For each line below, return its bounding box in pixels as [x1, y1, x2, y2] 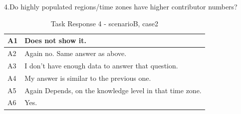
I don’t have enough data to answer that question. [24, 60, 178, 70]
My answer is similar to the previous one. [24, 72, 151, 83]
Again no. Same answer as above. [24, 48, 127, 58]
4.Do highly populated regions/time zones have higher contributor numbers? [4, 1, 238, 11]
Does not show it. [24, 35, 86, 46]
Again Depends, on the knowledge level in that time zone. [24, 85, 202, 95]
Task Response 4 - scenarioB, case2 [50, 18, 159, 28]
